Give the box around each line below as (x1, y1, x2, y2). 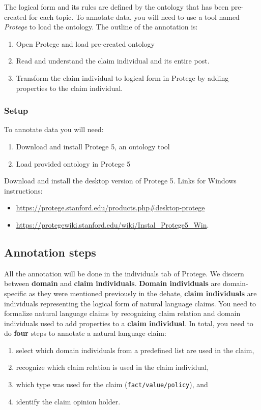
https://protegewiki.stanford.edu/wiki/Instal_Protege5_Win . (16, 219, 209, 230)
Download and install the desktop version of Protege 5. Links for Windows (4, 175, 237, 186)
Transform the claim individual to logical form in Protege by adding (16, 72, 229, 83)
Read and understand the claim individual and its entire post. (16, 55, 210, 66)
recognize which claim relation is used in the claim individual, (16, 362, 209, 372)
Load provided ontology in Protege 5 (16, 158, 131, 169)
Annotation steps (4, 244, 96, 260)
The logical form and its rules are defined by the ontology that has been (4, 2, 229, 12)
